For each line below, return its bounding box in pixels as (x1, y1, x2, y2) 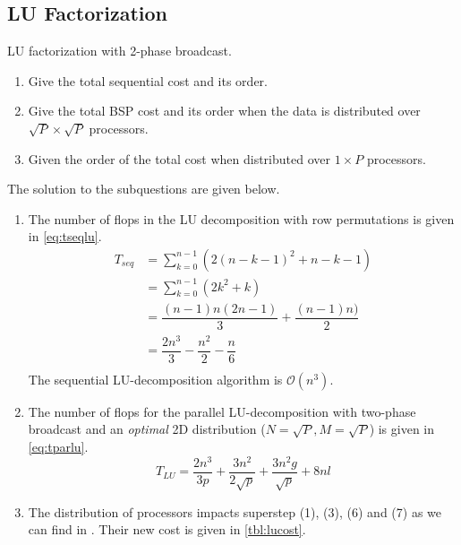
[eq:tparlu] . (28, 437, 89, 455)
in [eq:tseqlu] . (28, 227, 102, 246)
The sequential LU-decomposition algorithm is (28, 369, 283, 388)
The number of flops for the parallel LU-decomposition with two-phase (28, 402, 416, 420)
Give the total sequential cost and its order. (28, 71, 268, 90)
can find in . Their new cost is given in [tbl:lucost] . (28, 520, 306, 539)
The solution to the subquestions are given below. (7, 179, 280, 198)
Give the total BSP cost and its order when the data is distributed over (28, 101, 421, 120)
